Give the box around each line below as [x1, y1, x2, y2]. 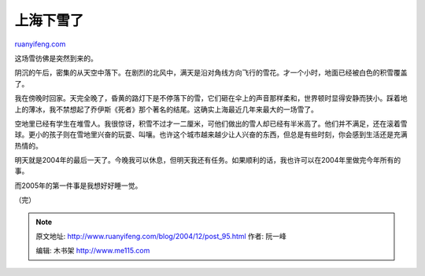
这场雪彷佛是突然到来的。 [14, 53, 98, 63]
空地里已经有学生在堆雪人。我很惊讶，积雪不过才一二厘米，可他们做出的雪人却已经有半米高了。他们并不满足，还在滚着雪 [14, 119, 408, 128]
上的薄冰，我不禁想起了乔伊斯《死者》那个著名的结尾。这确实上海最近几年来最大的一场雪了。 [14, 105, 318, 114]
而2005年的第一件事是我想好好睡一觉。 [14, 181, 142, 190]
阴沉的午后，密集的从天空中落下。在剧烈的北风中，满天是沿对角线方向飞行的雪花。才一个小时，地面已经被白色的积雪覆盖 [14, 68, 408, 78]
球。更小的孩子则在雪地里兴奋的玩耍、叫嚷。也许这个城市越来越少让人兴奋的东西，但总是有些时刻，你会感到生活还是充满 [14, 130, 408, 139]
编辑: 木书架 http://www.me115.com [35, 246, 150, 256]
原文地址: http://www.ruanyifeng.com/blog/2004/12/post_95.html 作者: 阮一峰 [35, 232, 287, 241]
